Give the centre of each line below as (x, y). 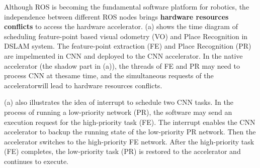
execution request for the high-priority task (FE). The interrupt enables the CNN (130, 122)
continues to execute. (36, 161)
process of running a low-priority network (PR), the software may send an (118, 112)
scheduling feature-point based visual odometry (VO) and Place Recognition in (126, 36)
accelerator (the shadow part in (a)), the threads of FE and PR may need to (122, 65)
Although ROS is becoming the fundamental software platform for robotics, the (127, 7)
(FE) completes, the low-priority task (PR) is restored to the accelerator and (122, 151)
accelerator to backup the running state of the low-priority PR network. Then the (130, 132)
